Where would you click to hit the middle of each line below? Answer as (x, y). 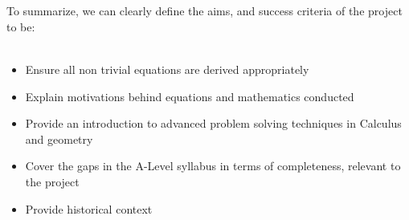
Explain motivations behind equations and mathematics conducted (190, 96)
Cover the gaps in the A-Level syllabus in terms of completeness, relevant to (213, 166)
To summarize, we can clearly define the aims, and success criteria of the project (204, 11)
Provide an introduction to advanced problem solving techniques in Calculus (213, 123)
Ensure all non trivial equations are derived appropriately (167, 69)
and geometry (59, 139)
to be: (21, 26)
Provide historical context (89, 208)
